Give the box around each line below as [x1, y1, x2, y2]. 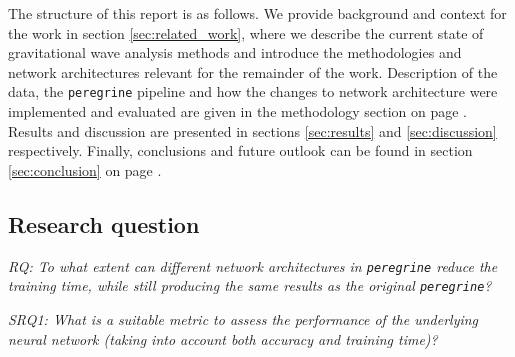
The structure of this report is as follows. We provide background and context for [8, 3, 507, 23]
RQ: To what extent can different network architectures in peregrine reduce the [8, 255, 498, 276]
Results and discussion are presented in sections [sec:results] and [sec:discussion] [8, 120, 497, 141]
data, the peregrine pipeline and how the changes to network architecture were [8, 81, 498, 102]
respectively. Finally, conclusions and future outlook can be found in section [8, 140, 473, 161]
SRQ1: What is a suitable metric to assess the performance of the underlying [8, 308, 479, 329]
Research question [8, 208, 200, 239]
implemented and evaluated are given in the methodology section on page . [8, 101, 467, 122]
